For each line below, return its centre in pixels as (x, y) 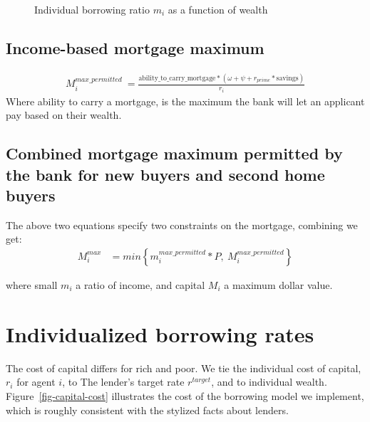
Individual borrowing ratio (92, 9)
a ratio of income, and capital (140, 285)
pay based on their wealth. (64, 115)
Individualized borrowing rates (160, 333)
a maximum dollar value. (278, 285)
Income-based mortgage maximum (135, 47)
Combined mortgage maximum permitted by (174, 153)
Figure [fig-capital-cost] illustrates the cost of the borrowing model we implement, (185, 395)
